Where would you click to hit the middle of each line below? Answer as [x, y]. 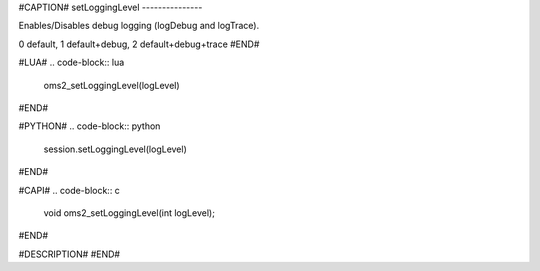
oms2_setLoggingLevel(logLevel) [111, 85]
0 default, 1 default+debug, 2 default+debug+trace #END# [139, 44]
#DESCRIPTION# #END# [69, 254]
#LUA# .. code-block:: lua [71, 62]
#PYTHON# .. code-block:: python [89, 126]
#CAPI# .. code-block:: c [69, 190]
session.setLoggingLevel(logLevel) [115, 149]
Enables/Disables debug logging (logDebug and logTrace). [139, 26]
